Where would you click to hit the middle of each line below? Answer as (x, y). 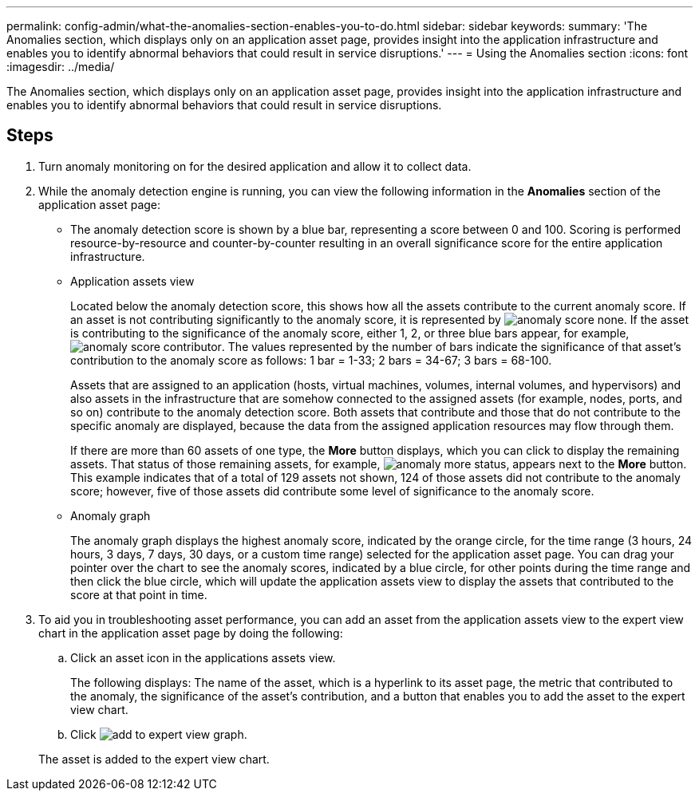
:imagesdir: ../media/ (61, 67)
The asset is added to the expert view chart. (154, 759)
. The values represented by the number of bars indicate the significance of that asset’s (451, 346)
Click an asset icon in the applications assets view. (203, 657)
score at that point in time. (139, 594)
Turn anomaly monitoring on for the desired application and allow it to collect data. (255, 166)
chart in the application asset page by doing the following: (191, 633)
